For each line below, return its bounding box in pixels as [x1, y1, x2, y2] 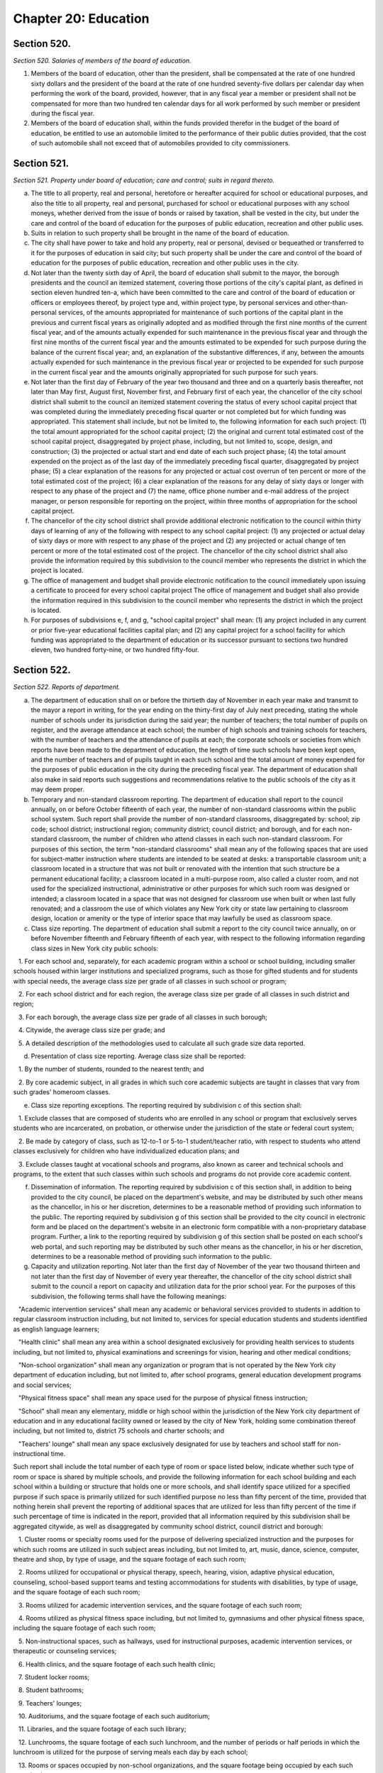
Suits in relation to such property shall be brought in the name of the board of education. [30, 229, 290, 238]
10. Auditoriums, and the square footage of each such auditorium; [18, 1712, 211, 1721]
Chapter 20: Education [13, 11, 150, 26]
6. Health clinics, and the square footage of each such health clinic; [18, 1660, 216, 1668]
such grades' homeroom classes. [13, 1088, 111, 1096]
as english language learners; [13, 1325, 99, 1333]
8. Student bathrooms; [18, 1686, 84, 1694]
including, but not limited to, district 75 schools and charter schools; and [13, 1426, 225, 1435]
